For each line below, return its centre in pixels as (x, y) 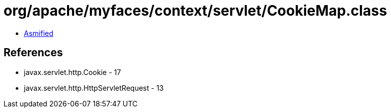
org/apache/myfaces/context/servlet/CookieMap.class (195, 11)
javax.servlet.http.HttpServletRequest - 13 (94, 88)
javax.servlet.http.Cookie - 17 (73, 72)
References (33, 53)
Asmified (39, 33)
